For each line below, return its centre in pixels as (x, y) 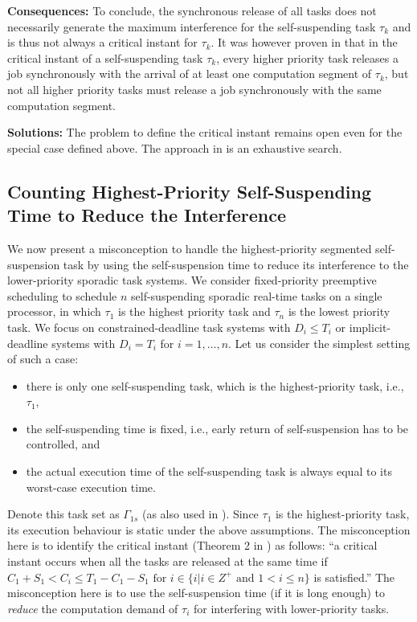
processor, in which (54, 311)
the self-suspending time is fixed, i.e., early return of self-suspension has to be (217, 428)
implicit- (370, 327)
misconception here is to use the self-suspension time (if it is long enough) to (196, 593)
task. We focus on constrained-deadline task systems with (149, 327)
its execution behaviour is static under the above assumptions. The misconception (209, 529)
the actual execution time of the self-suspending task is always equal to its (209, 471)
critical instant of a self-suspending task (105, 57)
